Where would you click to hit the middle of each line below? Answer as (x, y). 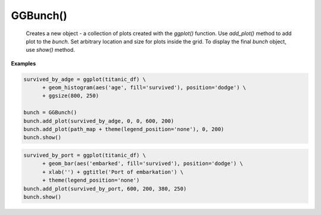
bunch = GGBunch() (50, 113)
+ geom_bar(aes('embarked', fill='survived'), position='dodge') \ (143, 163)
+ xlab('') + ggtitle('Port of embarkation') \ (113, 172)
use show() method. (51, 50)
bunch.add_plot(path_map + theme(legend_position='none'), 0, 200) (124, 129)
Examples (23, 63)
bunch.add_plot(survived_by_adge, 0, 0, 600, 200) (99, 121)
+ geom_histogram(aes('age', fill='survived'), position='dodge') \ (144, 88)
